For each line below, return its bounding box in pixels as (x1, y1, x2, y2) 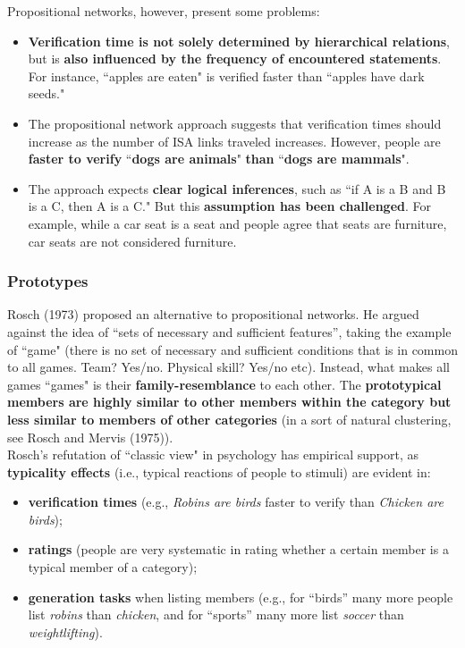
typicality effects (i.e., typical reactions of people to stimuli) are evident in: (7, 462, 431, 481)
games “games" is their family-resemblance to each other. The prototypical (7, 374, 442, 393)
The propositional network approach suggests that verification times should (28, 114, 442, 132)
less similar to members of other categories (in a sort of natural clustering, (7, 409, 452, 428)
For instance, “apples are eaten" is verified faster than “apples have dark (28, 66, 425, 85)
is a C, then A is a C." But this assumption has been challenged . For (28, 197, 431, 215)
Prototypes (7, 270, 89, 292)
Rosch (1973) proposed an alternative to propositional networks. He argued (7, 305, 419, 324)
